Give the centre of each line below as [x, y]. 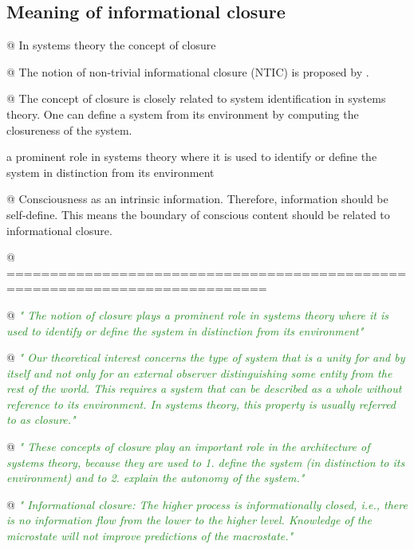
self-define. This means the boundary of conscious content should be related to [198, 214]
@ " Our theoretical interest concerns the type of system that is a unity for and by [206, 357]
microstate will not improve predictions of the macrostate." [150, 536]
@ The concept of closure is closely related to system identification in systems [196, 98]
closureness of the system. [69, 129]
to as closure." [41, 420]
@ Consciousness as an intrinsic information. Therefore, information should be [197, 199]
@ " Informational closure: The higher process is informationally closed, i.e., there [207, 504]
